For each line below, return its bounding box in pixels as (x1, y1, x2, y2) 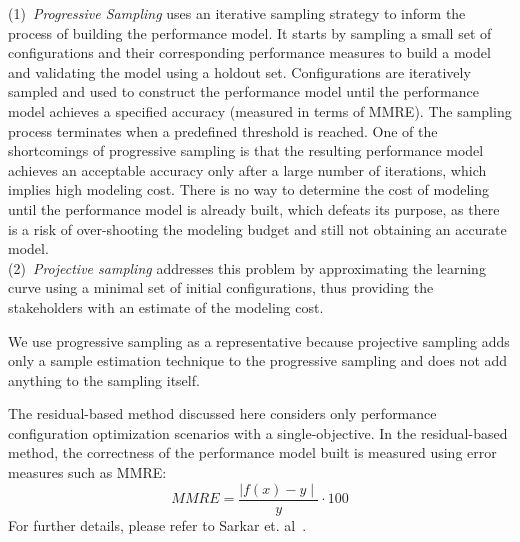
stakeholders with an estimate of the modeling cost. (8, 296, 324, 317)
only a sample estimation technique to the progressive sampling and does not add (8, 350, 508, 371)
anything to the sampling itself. (8, 369, 200, 390)
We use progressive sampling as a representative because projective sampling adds (8, 330, 510, 351)
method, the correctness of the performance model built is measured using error (8, 442, 497, 463)
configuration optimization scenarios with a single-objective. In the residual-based (8, 422, 508, 443)
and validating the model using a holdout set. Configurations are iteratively (8, 61, 471, 82)
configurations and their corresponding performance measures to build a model (8, 42, 491, 63)
